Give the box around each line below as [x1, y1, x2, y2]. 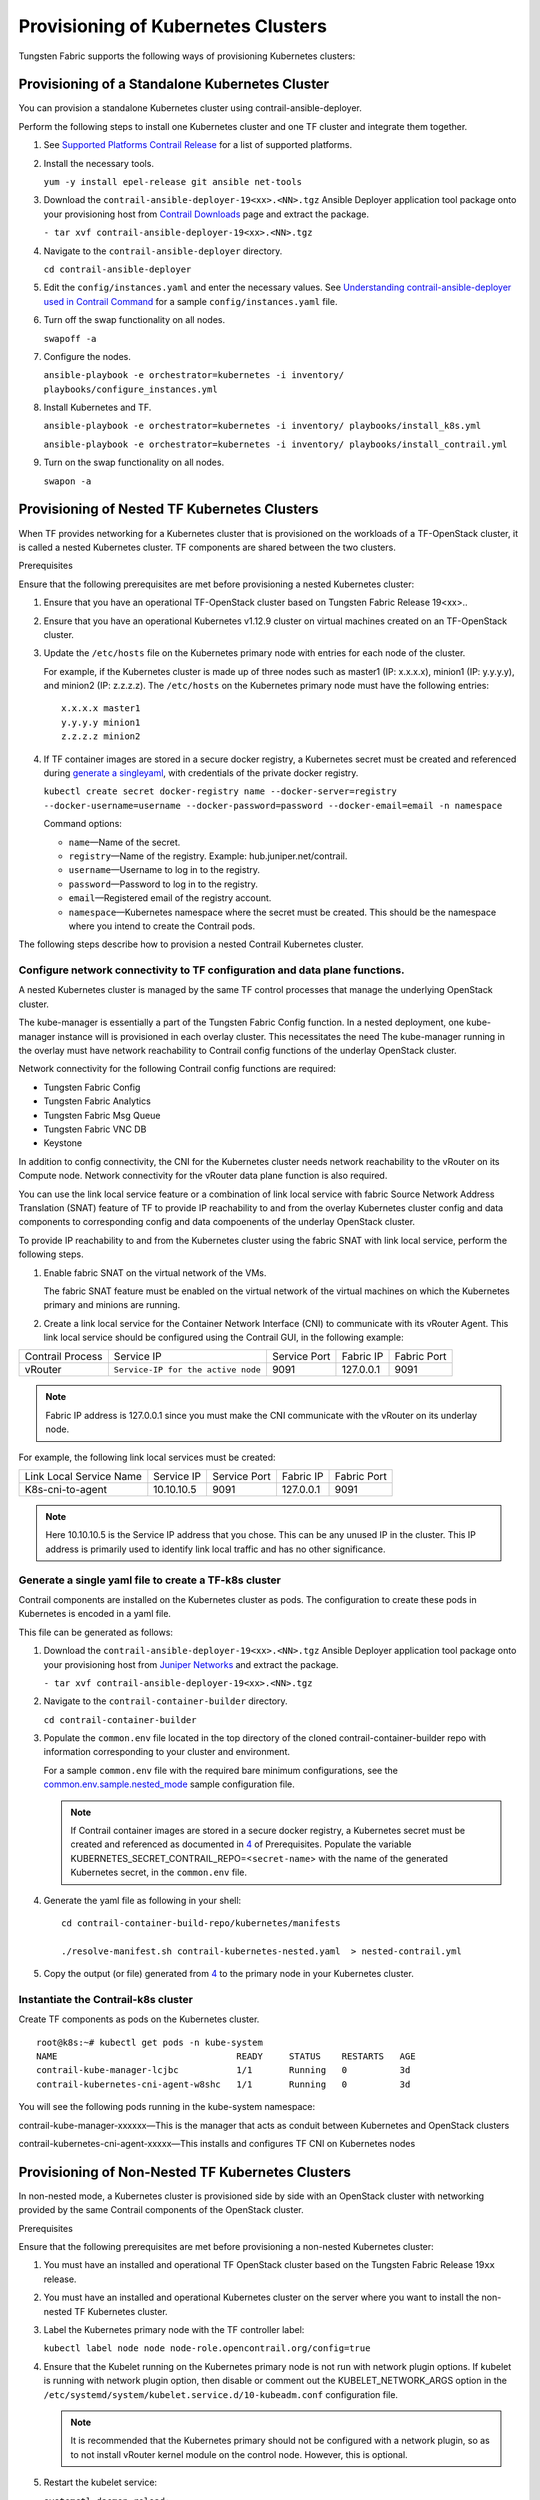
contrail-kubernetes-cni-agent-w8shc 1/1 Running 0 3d [36, 2078, 411, 2090]
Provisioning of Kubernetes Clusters [18, 15, 327, 37]
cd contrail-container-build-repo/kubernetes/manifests [61, 1917, 341, 1929]
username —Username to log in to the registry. [68, 864, 260, 876]
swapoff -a [43, 333, 97, 344]
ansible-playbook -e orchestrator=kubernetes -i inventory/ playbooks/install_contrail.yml [43, 438, 508, 450]
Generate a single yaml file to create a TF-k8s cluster [18, 1573, 282, 1587]
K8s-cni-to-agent [24, 1483, 107, 1497]
